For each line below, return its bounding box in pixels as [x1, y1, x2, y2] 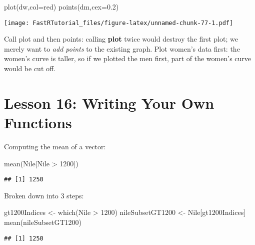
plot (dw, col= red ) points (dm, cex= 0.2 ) [4, 2, 119, 12]
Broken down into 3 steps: [4, 190, 84, 200]
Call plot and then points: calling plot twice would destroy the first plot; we [4, 34, 238, 44]
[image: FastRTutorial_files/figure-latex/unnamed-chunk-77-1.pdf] [4, 19, 233, 27]
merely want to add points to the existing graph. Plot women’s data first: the [4, 43, 240, 54]
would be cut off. [4, 63, 56, 74]
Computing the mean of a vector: [4, 141, 106, 151]
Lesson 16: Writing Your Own [4, 92, 214, 113]
